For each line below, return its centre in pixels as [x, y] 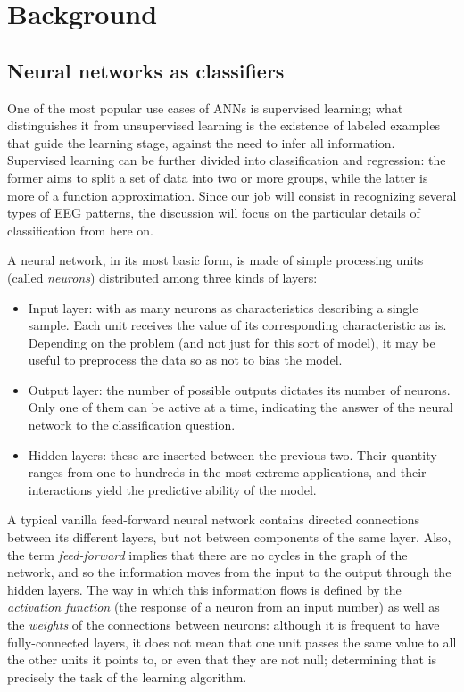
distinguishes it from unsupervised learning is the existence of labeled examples [224, 125]
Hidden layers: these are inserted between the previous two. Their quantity [232, 454]
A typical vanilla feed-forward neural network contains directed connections [213, 519]
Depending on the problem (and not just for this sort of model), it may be [232, 342]
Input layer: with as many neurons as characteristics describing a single [223, 307]
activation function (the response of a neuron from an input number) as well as [224, 607]
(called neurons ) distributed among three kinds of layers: [162, 277]
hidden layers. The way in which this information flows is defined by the [204, 589]
